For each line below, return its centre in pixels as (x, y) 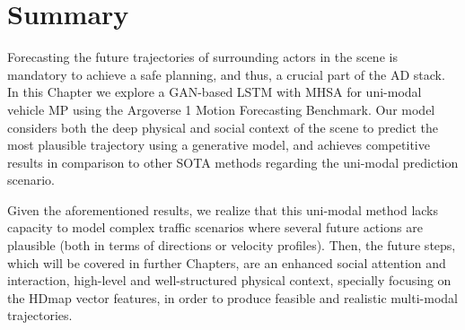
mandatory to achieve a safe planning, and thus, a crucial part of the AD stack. (226, 74)
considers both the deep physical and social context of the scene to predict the (223, 127)
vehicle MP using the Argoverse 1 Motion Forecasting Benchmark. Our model (221, 109)
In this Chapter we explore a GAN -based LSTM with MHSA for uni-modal (215, 92)
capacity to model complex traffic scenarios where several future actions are (215, 227)
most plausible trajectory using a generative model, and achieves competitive (219, 145)
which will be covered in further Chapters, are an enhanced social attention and (227, 262)
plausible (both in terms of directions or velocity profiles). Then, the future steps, (232, 245)
